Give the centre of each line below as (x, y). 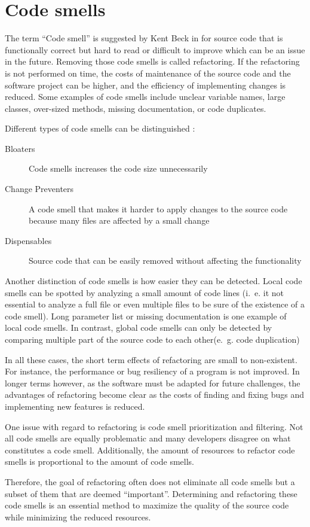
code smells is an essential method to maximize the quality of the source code (147, 505)
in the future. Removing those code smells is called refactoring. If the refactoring (152, 61)
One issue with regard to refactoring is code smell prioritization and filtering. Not (154, 426)
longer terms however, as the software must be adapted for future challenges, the (153, 383)
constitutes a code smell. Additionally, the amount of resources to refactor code (150, 450)
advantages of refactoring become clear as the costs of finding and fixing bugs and (155, 395)
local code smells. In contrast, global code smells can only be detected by (139, 328)
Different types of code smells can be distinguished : (100, 128)
